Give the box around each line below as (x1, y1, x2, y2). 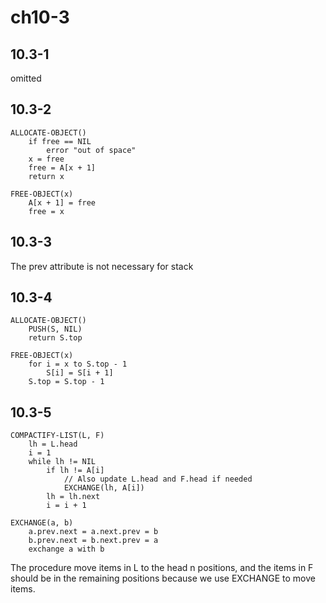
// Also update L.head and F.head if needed (63, 474, 253, 485)
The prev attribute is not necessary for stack (10, 260, 194, 272)
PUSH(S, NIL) (28, 324, 83, 335)
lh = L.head (28, 439, 78, 450)
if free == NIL (28, 136, 92, 146)
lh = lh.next (46, 492, 101, 502)
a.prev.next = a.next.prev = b (28, 527, 159, 537)
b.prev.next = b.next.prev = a (28, 536, 159, 546)
